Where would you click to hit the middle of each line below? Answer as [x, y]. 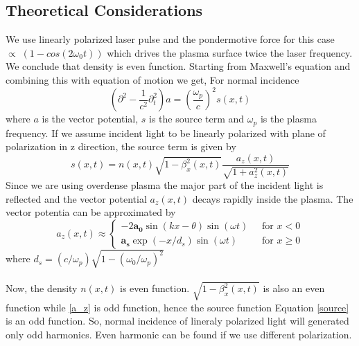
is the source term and [197, 119]
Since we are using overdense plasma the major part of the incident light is [165, 185]
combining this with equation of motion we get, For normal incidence [152, 79]
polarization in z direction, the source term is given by [121, 146]
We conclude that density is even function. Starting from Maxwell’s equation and [178, 66]
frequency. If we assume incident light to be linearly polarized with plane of [166, 133]
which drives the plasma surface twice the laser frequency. [230, 52]
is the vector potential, [90, 119]
